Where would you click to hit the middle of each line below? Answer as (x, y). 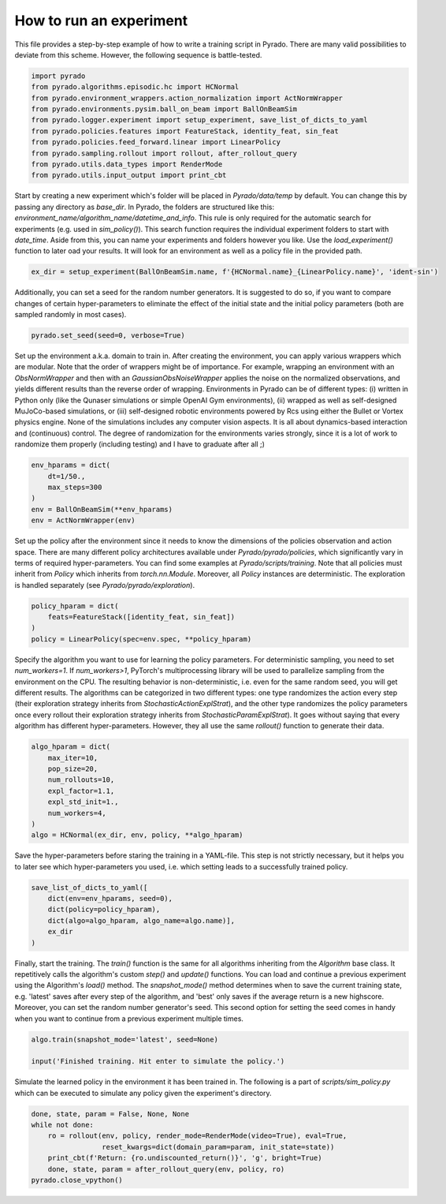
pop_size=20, (73, 768)
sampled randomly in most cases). (71, 315)
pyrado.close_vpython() (77, 1180)
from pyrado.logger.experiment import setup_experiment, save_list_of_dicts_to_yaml (199, 120)
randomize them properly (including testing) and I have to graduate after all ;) (140, 444)
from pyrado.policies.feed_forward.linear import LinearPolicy (156, 142)
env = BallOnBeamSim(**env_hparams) (102, 509)
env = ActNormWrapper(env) (83, 520)
